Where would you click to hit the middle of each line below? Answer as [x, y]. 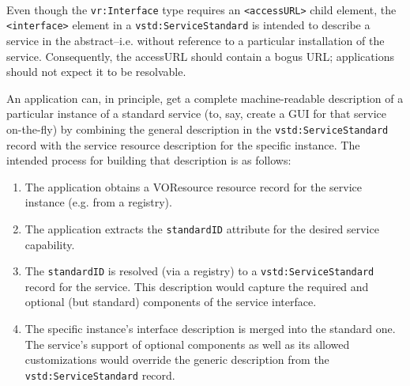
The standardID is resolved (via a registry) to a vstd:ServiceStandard [199, 271]
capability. [50, 244]
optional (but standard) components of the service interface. [171, 302]
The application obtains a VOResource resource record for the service [193, 186]
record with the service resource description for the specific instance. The [183, 144]
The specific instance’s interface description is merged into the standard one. [210, 328]
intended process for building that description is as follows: [149, 160]
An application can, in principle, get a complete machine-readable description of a [205, 98]
